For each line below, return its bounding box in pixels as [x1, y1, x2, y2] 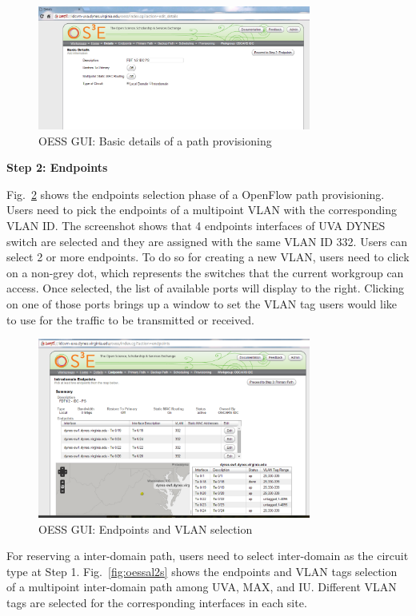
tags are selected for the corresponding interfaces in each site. [6, 594, 307, 611]
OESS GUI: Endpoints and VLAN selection [38, 520, 253, 537]
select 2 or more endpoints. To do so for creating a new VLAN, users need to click [6, 248, 410, 265]
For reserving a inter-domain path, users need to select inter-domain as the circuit [6, 547, 409, 564]
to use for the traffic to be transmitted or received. [6, 311, 254, 328]
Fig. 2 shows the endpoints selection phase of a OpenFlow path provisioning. [6, 185, 385, 202]
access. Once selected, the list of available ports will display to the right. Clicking [6, 280, 405, 296]
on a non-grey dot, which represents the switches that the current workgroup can [6, 264, 404, 280]
